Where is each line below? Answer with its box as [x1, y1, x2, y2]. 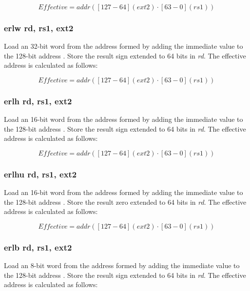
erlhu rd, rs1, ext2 [4, 168, 77, 180]
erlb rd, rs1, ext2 [4, 241, 72, 253]
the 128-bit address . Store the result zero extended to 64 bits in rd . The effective [4, 196, 247, 207]
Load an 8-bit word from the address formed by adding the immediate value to [4, 260, 240, 271]
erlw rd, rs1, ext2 [4, 21, 74, 34]
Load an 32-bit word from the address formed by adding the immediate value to [4, 41, 243, 51]
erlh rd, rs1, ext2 [4, 95, 72, 107]
